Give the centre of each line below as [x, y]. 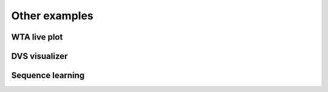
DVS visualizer [39, 56]
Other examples [52, 16]
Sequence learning [48, 75]
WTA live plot [37, 37]
